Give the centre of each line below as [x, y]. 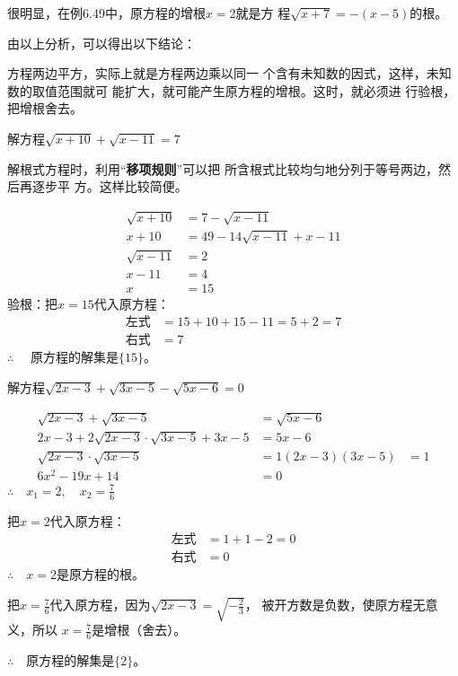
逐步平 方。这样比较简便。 [110, 186]
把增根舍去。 [45, 108]
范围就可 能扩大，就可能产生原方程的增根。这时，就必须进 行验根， [256, 90]
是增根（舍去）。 [139, 630]
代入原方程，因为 [100, 605]
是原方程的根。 [100, 574]
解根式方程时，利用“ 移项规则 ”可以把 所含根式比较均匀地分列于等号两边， [223, 168]
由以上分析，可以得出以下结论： [101, 43]
